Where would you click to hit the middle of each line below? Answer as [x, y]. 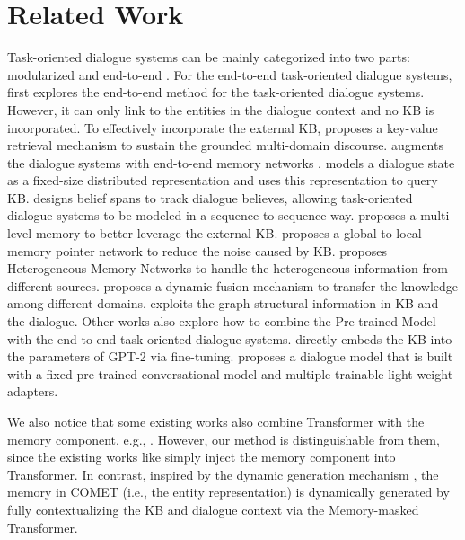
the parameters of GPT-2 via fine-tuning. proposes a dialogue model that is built [230, 356]
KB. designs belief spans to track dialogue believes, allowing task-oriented [210, 197]
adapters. [33, 391]
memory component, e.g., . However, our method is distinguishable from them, [224, 439]
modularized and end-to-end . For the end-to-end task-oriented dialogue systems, [230, 74]
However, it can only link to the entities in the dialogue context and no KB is [221, 109]
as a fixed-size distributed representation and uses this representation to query [223, 180]
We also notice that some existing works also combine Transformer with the [216, 421]
